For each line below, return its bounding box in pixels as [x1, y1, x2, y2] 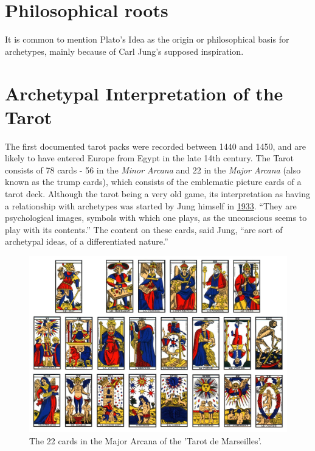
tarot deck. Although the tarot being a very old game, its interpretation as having [5, 187, 311, 200]
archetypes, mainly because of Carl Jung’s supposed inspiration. [5, 44, 244, 57]
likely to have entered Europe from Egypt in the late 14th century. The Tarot [5, 152, 294, 164]
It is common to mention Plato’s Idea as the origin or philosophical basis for [5, 33, 289, 46]
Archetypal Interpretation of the [5, 80, 283, 105]
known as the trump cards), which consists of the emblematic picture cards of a [5, 175, 302, 188]
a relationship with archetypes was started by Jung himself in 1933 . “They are [5, 199, 297, 212]
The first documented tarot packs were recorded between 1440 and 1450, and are [5, 139, 306, 152]
